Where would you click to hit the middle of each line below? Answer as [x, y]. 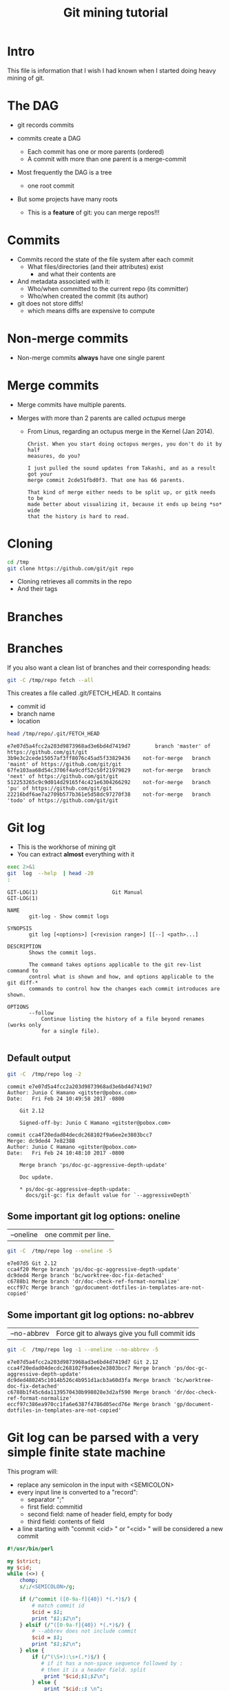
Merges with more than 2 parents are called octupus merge [101, 418]
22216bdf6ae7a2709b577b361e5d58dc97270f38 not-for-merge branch [109, 794]
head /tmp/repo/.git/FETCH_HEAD [53, 734]
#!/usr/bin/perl [30, 1549]
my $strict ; [24, 1561]
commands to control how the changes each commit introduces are [124, 989]
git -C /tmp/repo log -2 [44, 1074]
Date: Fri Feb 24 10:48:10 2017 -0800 [66, 1153]
